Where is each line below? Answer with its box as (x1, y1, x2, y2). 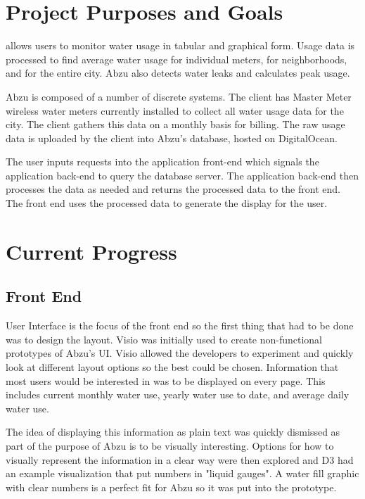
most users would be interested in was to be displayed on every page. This (6, 373, 326, 388)
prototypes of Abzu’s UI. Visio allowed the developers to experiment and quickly (6, 346, 354, 360)
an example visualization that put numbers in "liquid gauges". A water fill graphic (6, 466, 359, 481)
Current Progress (6, 236, 177, 265)
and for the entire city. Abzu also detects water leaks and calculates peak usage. (6, 65, 350, 80)
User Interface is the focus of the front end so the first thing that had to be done (6, 318, 354, 333)
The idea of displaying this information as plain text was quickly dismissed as (6, 424, 340, 439)
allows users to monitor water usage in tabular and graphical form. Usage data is (6, 38, 355, 53)
